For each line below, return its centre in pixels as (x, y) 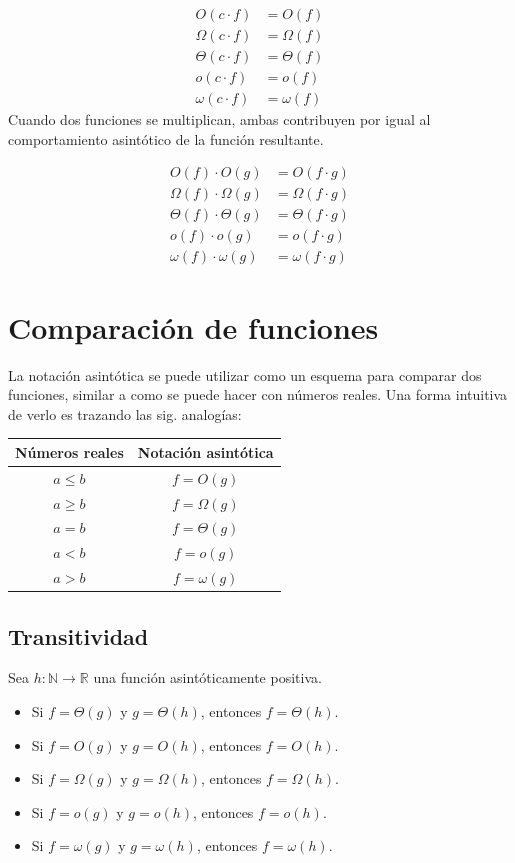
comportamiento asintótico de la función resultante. (166, 138)
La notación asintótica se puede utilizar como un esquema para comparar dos (245, 374)
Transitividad (78, 635)
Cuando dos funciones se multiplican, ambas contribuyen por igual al (219, 119)
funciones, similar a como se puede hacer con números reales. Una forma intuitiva (258, 394)
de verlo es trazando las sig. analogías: (125, 413)
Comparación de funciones (193, 326)
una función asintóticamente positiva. (207, 677)
